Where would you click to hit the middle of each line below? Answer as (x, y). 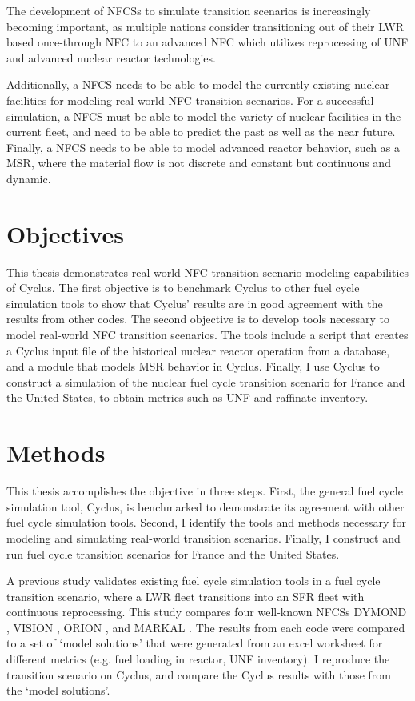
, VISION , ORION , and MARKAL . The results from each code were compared (206, 627)
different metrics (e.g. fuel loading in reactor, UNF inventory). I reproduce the (198, 659)
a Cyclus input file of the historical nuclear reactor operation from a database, (198, 350)
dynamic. (29, 178)
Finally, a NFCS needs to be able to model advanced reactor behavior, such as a (203, 147)
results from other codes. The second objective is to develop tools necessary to (198, 319)
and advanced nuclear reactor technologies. (111, 57)
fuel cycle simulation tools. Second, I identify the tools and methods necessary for (206, 522)
